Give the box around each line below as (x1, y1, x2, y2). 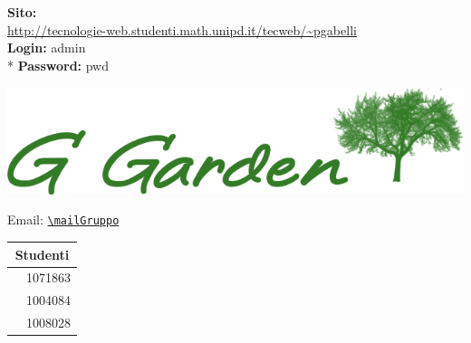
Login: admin (7, 38, 86, 57)
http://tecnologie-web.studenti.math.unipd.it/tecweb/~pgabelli (7, 20, 357, 39)
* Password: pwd (7, 55, 110, 74)
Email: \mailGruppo (7, 210, 120, 229)
